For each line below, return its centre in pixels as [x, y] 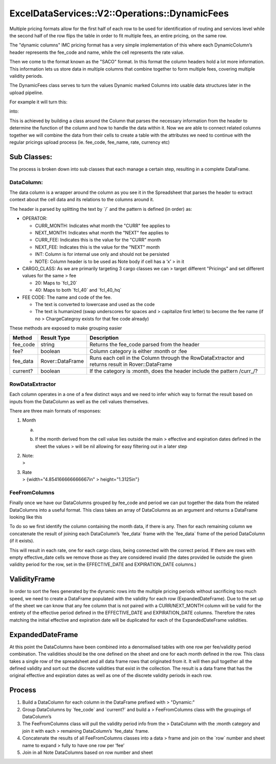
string [48, 344]
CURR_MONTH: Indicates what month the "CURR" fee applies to [103, 226]
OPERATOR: [35, 219]
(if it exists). [22, 541]
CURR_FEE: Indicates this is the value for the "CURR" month [98, 240]
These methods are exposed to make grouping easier [66, 328]
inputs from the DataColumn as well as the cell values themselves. [79, 401]
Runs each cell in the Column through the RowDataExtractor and [167, 358]
